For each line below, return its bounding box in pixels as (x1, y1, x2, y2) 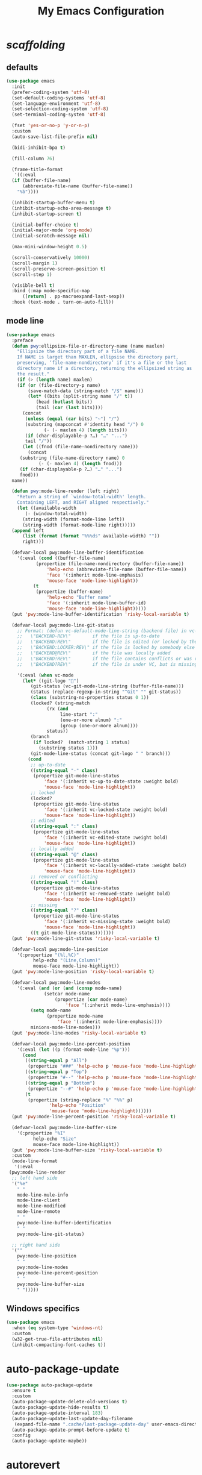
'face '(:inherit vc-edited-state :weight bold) (44, 835, 168, 841)
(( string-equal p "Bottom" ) (25, 1080, 96, 1086)
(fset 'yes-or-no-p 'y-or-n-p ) (11, 122, 90, 129)
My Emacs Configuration (37, 4, 165, 18)
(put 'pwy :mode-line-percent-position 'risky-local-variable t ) (11, 1113, 176, 1120)
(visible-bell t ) (11, 282, 55, 289)
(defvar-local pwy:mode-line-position (11, 946, 109, 953)
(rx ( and (46, 706, 69, 712)
